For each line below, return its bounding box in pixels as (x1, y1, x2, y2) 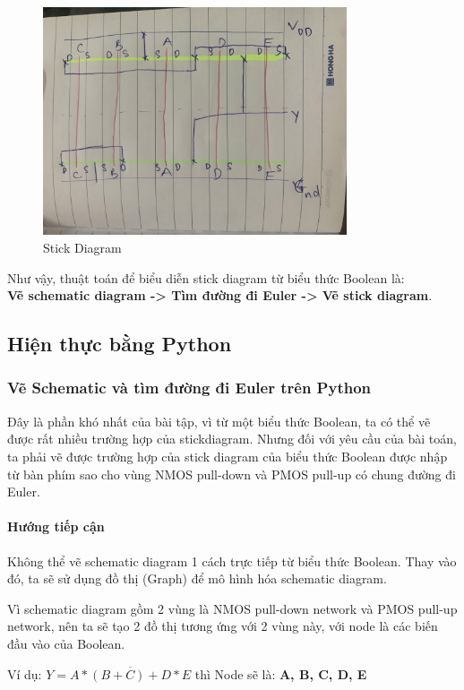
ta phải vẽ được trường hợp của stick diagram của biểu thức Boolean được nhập (7, 446, 448, 465)
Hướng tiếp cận (7, 517, 105, 536)
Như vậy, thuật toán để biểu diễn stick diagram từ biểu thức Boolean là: (7, 268, 405, 287)
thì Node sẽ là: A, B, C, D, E (194, 664, 367, 683)
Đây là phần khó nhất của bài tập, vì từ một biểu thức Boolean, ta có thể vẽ (7, 411, 431, 430)
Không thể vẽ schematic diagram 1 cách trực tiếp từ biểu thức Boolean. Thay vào (7, 551, 457, 570)
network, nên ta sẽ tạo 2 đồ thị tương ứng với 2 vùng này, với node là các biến (7, 617, 438, 635)
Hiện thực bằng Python (7, 330, 232, 358)
